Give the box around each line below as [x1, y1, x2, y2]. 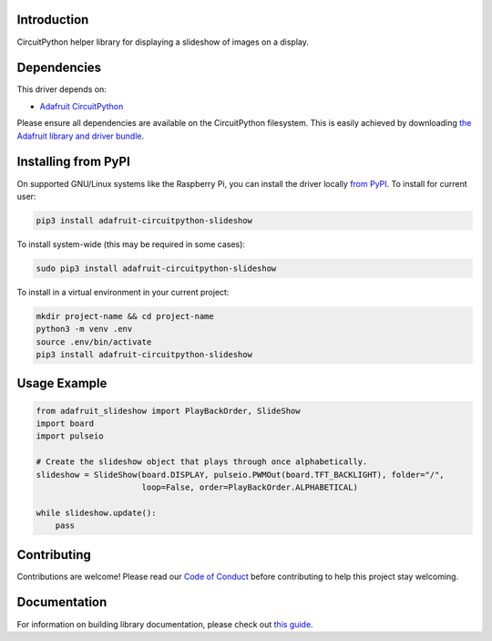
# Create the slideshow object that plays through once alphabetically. [36, 457, 368, 467]
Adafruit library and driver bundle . [16, 130, 145, 141]
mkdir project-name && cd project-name [36, 311, 214, 321]
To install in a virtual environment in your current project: [16, 286, 230, 297]
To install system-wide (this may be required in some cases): [16, 238, 246, 250]
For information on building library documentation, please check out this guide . [16, 618, 313, 629]
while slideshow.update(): [36, 507, 157, 518]
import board [36, 418, 95, 429]
